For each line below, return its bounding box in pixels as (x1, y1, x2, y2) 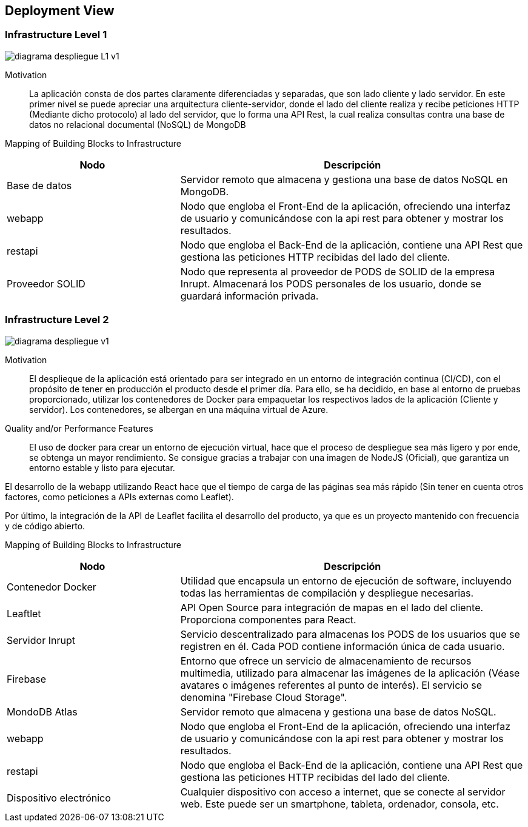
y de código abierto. (5, 520, 85, 531)
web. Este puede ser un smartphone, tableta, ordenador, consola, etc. (180, 797, 499, 810)
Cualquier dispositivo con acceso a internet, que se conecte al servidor (180, 785, 506, 798)
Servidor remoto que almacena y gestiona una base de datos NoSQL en (180, 173, 508, 186)
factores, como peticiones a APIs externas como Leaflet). (5, 491, 234, 502)
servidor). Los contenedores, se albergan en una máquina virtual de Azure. (29, 404, 329, 415)
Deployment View (5, 3, 115, 18)
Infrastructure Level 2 (5, 313, 109, 326)
